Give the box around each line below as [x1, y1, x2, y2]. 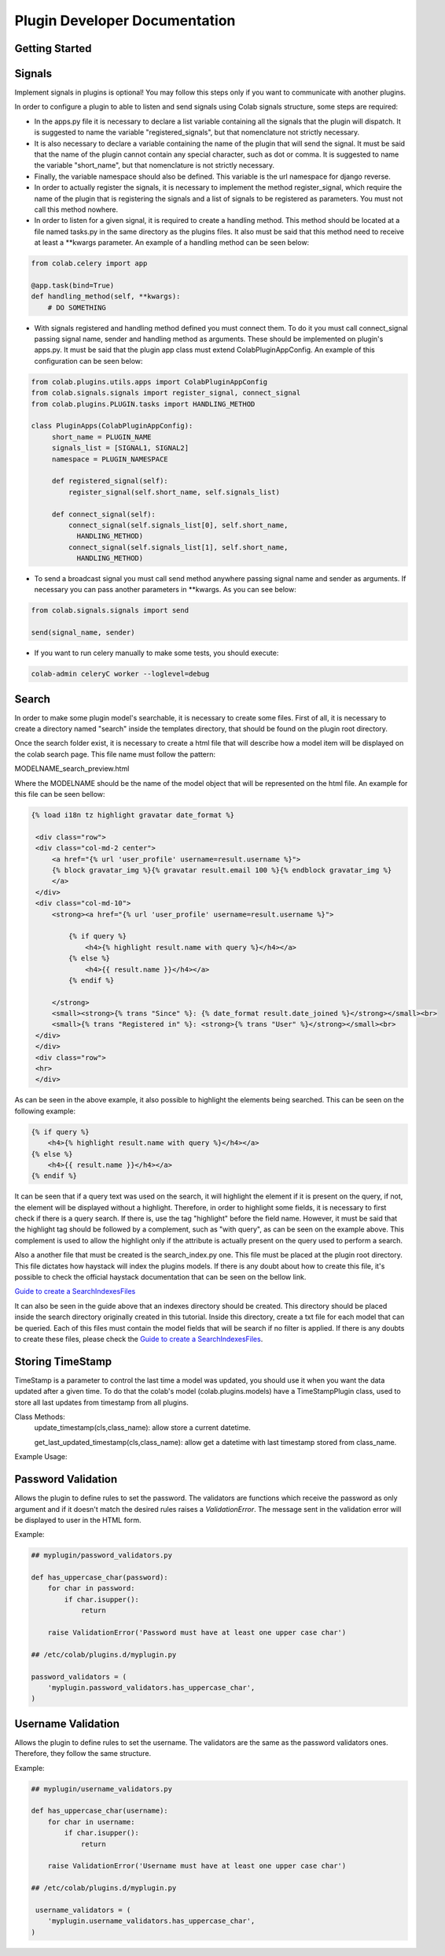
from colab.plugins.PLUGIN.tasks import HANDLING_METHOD [31, 399, 256, 409]
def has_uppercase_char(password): [31, 1573, 168, 1582]
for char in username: [47, 1817, 135, 1826]
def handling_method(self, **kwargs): [31, 292, 181, 301]
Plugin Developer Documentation [14, 12, 236, 29]
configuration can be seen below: [34, 356, 143, 365]
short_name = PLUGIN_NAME [51, 432, 153, 441]
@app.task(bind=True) [31, 280, 115, 290]
